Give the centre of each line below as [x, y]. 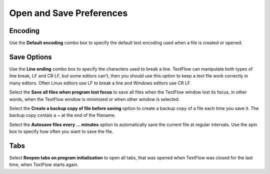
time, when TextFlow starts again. [44, 164]
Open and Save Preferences [68, 13]
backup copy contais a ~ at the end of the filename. [62, 115]
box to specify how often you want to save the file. [61, 131]
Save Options [30, 57]
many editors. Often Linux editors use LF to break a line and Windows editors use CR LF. [100, 83]
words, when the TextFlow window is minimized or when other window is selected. [94, 99]
